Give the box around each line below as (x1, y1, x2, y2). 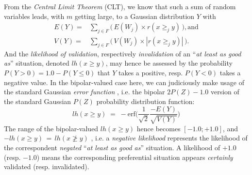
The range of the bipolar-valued (4, 123, 99, 133)
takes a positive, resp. (118, 68, 183, 78)
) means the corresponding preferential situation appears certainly (36, 152, 233, 162)
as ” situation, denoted (4, 58, 69, 68)
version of (210, 87, 239, 97)
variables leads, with (4, 11, 65, 21)
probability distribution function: (96, 96, 195, 106)
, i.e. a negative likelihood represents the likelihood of (91, 133, 248, 143)
